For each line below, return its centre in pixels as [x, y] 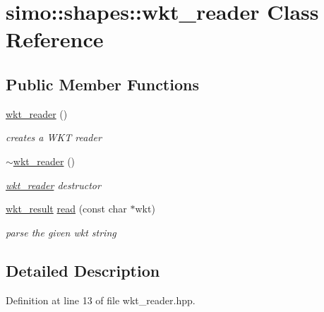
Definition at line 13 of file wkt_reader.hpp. [101, 300]
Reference [55, 39]
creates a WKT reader [54, 137]
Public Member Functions [102, 84]
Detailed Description [83, 270]
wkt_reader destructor [53, 185]
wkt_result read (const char [66, 209]
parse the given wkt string [61, 232]
